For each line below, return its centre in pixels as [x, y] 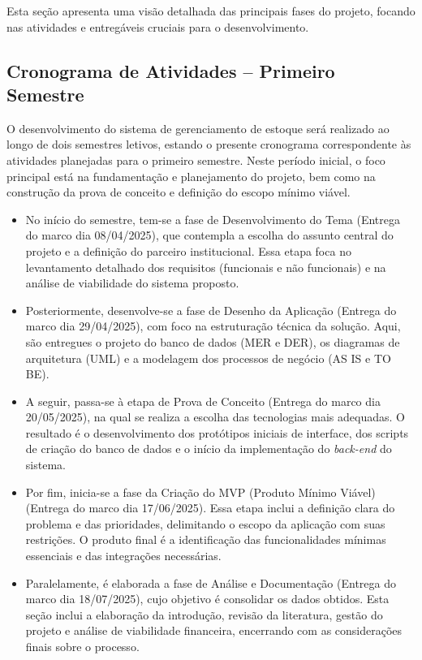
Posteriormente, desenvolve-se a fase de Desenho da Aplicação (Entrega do [211, 310]
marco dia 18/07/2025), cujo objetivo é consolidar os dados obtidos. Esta [207, 599]
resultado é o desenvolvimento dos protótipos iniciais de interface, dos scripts [217, 432]
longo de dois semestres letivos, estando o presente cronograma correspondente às [209, 144]
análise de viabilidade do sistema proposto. [132, 283]
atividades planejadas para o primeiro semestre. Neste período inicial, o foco [196, 160]
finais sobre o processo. [82, 646]
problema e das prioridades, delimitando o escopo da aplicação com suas [205, 523]
